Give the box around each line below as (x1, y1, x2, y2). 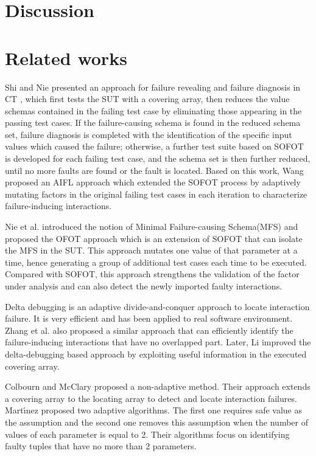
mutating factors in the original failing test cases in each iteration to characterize (5, 187, 307, 200)
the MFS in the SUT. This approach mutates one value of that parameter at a (5, 244, 298, 257)
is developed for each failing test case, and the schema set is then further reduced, (5, 152, 311, 165)
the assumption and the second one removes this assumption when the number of (5, 415, 308, 428)
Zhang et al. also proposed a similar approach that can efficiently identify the (5, 323, 293, 336)
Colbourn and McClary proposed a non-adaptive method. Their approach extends (5, 380, 311, 393)
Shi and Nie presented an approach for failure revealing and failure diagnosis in (5, 80, 301, 93)
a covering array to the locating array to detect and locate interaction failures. (5, 392, 297, 404)
